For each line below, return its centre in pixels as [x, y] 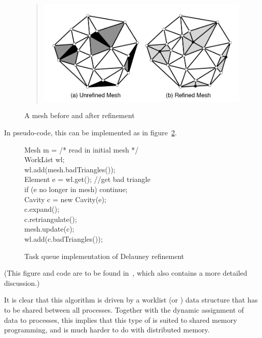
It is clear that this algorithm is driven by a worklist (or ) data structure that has [131, 300]
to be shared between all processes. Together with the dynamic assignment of [124, 309]
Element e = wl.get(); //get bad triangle [87, 179]
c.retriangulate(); [51, 219]
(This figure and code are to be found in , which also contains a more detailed [126, 273]
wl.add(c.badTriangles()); [64, 239]
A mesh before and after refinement [80, 115]
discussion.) [22, 283]
